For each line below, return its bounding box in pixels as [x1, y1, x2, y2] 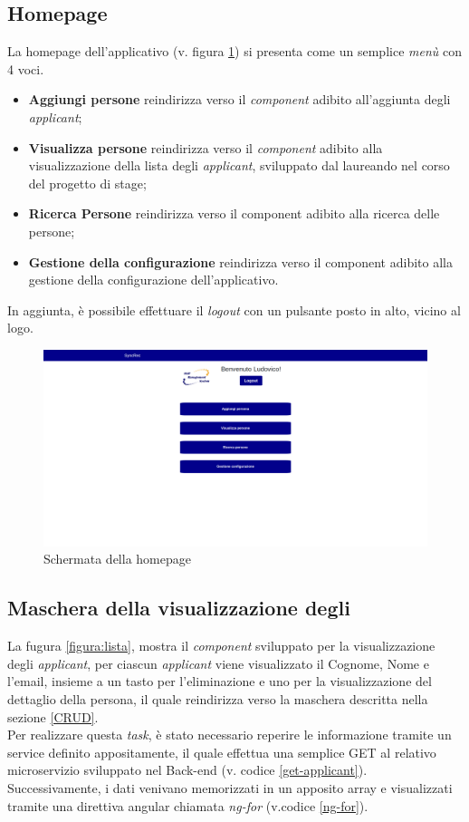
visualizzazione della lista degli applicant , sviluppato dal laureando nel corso [28, 156, 450, 175]
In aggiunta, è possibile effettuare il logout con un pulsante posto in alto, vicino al [7, 300, 461, 319]
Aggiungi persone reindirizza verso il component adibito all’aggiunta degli [28, 90, 451, 109]
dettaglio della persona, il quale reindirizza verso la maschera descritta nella [7, 690, 428, 709]
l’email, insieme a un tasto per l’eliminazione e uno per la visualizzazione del [7, 672, 432, 691]
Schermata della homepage [43, 549, 191, 568]
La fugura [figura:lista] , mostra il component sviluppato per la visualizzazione [7, 636, 435, 655]
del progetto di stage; [28, 173, 147, 192]
